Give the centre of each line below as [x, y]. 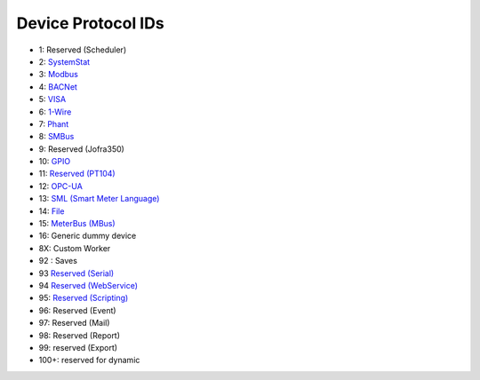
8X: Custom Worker [75, 248]
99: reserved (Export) [78, 347]
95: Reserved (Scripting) [84, 298]
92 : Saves [58, 261]
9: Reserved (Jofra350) [81, 149]
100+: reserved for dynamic [89, 360]
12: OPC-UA [61, 186]
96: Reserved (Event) [77, 310]
